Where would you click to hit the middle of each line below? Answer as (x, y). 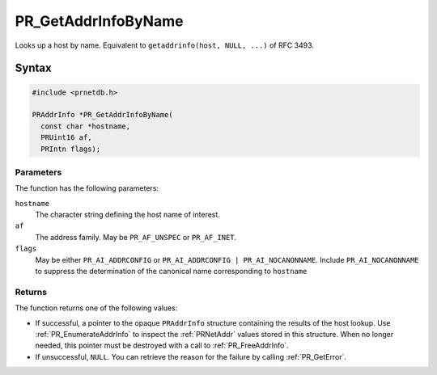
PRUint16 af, (66, 138)
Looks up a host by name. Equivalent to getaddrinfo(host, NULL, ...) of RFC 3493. (165, 45)
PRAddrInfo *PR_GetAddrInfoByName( (102, 115)
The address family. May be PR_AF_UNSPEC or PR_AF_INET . (136, 237)
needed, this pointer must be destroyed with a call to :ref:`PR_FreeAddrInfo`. (162, 346)
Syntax (33, 68)
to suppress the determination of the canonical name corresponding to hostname (171, 271)
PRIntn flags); (71, 149)
